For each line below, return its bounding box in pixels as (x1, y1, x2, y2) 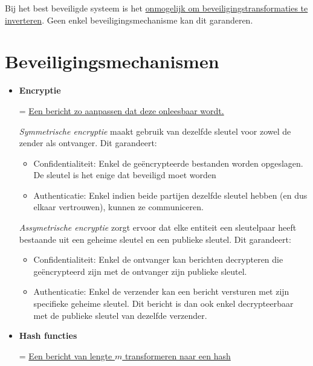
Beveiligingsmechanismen (5, 49, 219, 74)
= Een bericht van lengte (19, 349, 112, 362)
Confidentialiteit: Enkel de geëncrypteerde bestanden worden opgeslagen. (33, 156, 303, 169)
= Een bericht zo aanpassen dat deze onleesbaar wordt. (19, 104, 224, 117)
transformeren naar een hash (124, 349, 231, 362)
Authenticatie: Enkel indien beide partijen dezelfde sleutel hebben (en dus (33, 188, 308, 201)
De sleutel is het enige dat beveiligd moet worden (33, 169, 216, 181)
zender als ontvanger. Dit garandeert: (19, 136, 157, 149)
